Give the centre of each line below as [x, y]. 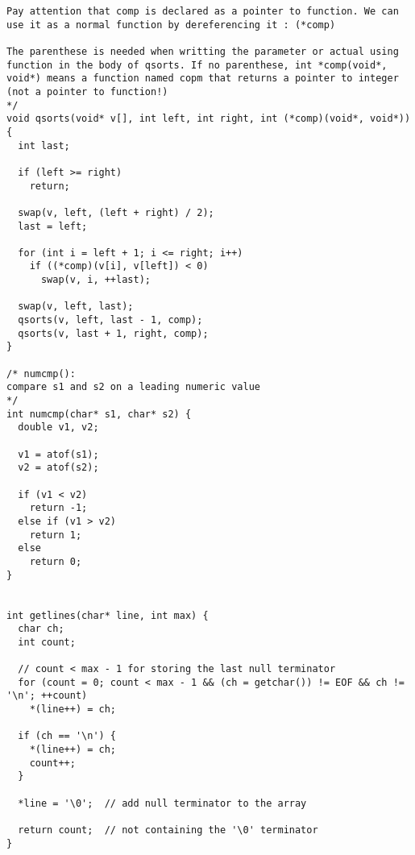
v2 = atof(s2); [58, 468]
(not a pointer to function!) [87, 91]
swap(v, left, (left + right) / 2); [116, 212]
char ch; [41, 629]
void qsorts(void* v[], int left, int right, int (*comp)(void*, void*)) [209, 119]
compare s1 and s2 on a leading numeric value [133, 387]
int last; [44, 145]
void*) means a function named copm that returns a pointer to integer [203, 79]
